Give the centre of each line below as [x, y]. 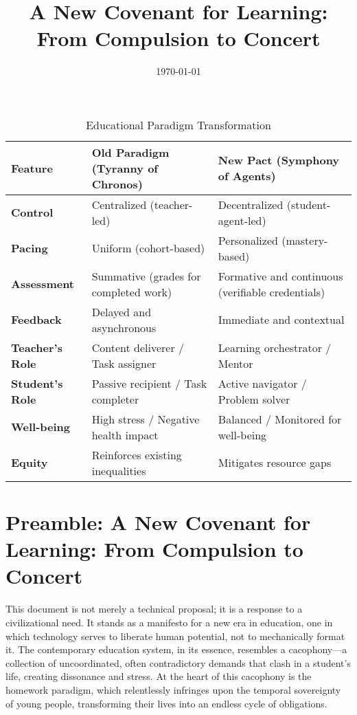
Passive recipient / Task [149, 383]
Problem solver [254, 399]
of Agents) [247, 176]
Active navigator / [262, 383]
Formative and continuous [280, 276]
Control [32, 212]
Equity [30, 463]
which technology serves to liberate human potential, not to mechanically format [175, 636]
